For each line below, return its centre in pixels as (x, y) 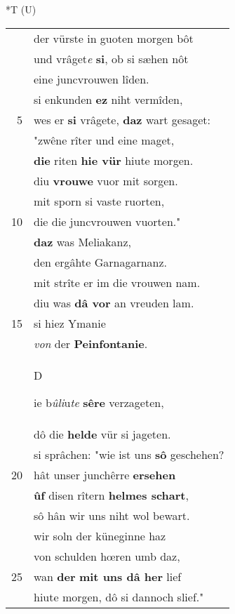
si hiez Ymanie (70, 323)
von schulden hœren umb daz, (107, 556)
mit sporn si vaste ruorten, (99, 201)
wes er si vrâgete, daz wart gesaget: (122, 119)
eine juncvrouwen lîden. (92, 79)
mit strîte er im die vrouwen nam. (117, 282)
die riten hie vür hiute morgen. (114, 160)
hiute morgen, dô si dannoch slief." (119, 596)
